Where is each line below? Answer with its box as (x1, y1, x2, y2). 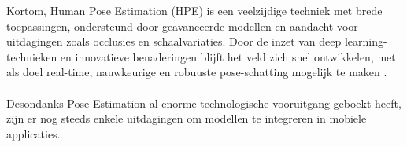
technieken (6, 48, 57, 64)
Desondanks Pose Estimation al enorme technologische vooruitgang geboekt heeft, (6, 94, 401, 111)
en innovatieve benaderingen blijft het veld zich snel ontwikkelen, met (60, 48, 396, 64)
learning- (344, 33, 387, 50)
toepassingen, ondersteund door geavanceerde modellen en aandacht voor (6, 17, 358, 34)
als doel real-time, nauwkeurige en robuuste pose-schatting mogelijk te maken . (6, 64, 387, 80)
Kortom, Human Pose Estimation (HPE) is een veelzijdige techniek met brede (6, 2, 383, 18)
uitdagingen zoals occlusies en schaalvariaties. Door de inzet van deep (6, 33, 342, 50)
